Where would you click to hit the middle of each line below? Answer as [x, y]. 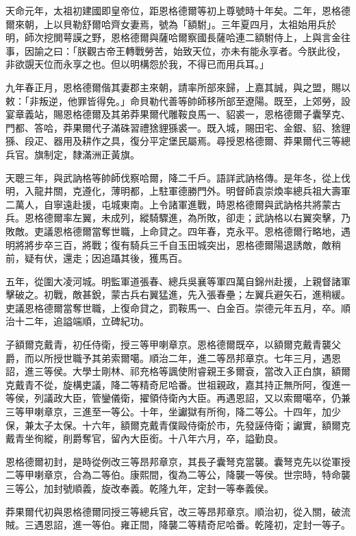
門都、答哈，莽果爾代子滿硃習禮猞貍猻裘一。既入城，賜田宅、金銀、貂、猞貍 [178, 127]
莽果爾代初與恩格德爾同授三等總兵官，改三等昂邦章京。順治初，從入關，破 [173, 511]
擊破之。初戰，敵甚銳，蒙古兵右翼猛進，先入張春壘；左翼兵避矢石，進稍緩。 [178, 294]
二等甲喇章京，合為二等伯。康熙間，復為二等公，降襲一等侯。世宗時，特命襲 [178, 475]
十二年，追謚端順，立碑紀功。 [82, 321]
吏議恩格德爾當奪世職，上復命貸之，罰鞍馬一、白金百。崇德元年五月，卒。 [173, 307]
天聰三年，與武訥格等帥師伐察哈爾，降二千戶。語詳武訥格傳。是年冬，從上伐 [178, 177]
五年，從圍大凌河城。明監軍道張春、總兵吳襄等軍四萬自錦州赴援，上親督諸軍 [178, 281]
